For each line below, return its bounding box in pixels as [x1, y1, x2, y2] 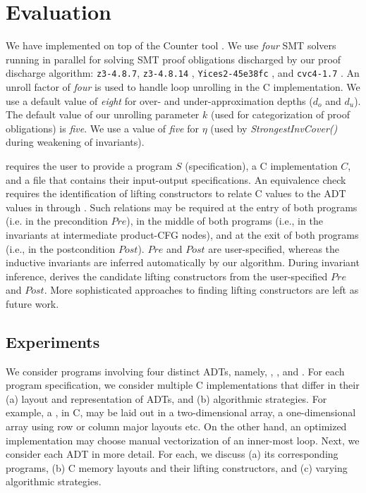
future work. [6, 296, 59, 311]
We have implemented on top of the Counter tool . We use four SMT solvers [6, 38, 336, 53]
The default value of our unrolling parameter [6, 107, 200, 122]
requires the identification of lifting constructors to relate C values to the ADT [6, 186, 346, 201]
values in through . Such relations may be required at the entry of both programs [6, 199, 358, 214]
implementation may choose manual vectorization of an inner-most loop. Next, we [6, 432, 360, 447]
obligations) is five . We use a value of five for [6, 120, 199, 135]
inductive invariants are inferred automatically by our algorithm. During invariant [6, 255, 360, 270]
